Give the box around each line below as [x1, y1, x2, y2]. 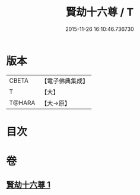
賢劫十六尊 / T [65, 5, 134, 19]
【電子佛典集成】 [41, 77, 89, 85]
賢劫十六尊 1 [6, 180, 51, 190]
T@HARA [9, 99, 36, 107]
